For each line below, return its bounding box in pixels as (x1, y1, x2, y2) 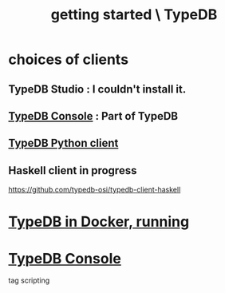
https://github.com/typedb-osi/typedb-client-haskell (8, 185, 181, 195)
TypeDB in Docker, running (8, 213, 190, 231)
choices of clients (8, 50, 129, 69)
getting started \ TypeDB (50, 6, 218, 24)
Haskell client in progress (8, 164, 137, 177)
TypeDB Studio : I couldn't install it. (8, 82, 187, 96)
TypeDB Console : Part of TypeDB (8, 109, 178, 123)
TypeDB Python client (8, 137, 119, 150)
